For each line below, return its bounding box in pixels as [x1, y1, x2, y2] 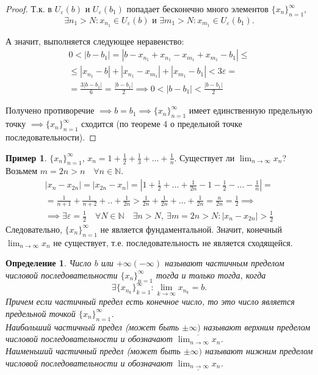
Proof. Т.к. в [5, 2, 52, 15]
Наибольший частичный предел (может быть [5, 320, 179, 333]
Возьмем [5, 164, 38, 177]
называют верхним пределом [203, 320, 311, 333]
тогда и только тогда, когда [156, 268, 266, 281]
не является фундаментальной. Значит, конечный [100, 222, 282, 235]
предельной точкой [5, 307, 76, 319]
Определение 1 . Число [5, 257, 92, 269]
